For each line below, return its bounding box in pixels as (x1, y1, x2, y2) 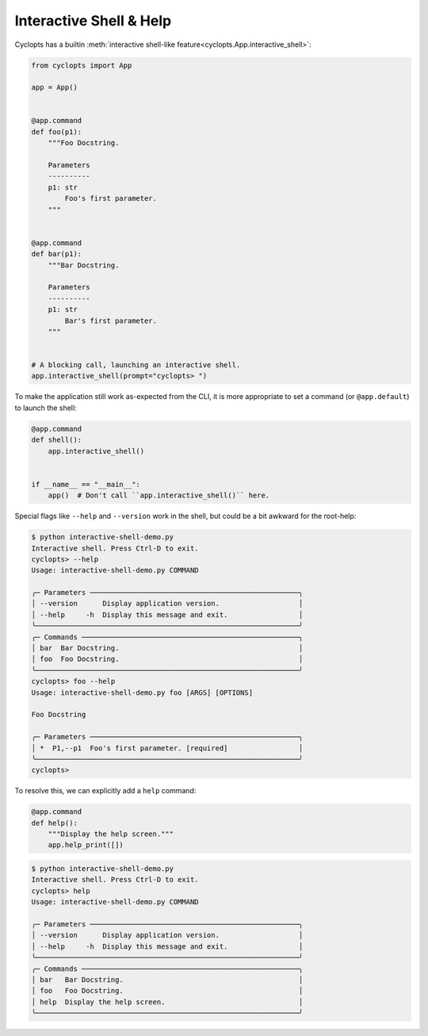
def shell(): (31, 436, 82, 444)
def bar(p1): (31, 250, 82, 259)
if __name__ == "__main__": (31, 480, 140, 489)
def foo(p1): (31, 127, 82, 136)
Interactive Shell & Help (14, 12, 172, 29)
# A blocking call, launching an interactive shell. (31, 361, 241, 370)
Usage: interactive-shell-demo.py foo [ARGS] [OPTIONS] (31, 688, 254, 697)
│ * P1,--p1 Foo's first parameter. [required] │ (31, 743, 304, 753)
